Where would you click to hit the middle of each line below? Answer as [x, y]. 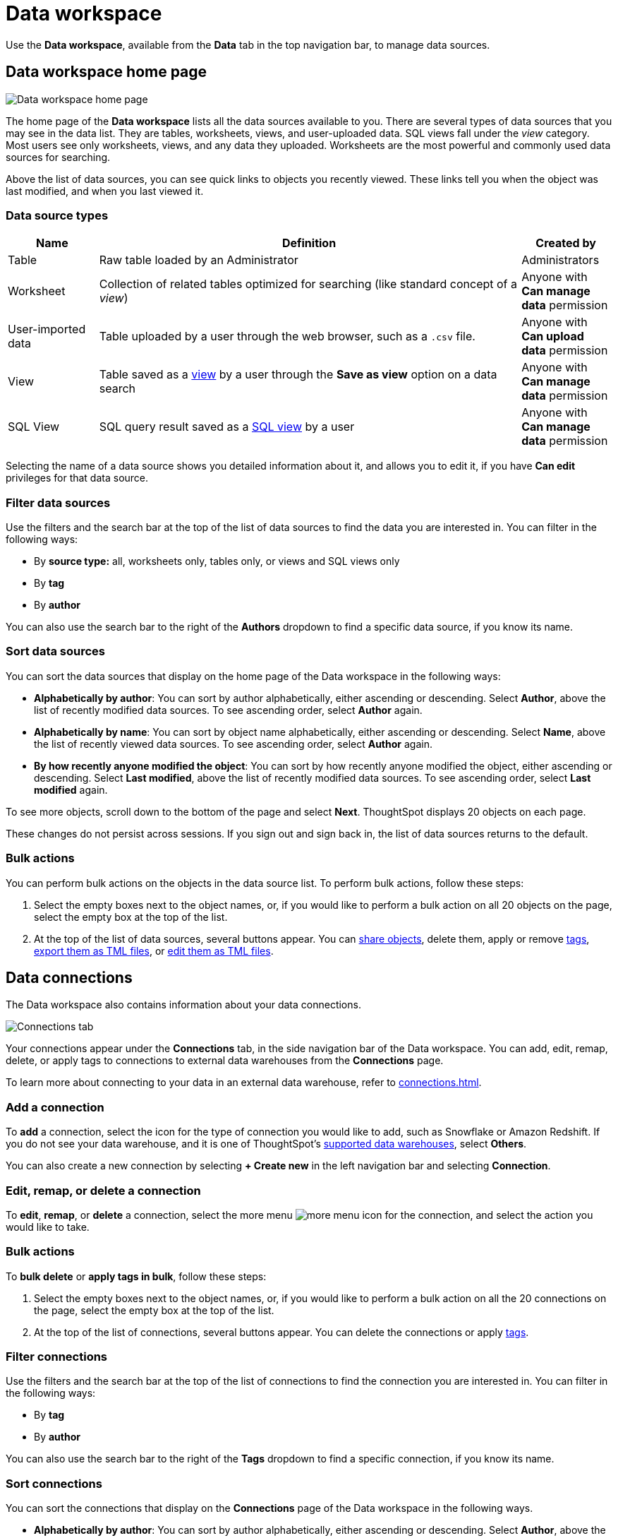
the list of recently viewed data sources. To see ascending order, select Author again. [233, 744]
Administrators [561, 260]
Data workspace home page [107, 72]
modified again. [71, 789]
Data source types [57, 215]
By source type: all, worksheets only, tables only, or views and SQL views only [217, 561]
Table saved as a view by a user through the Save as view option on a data [298, 375]
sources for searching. [58, 157]
